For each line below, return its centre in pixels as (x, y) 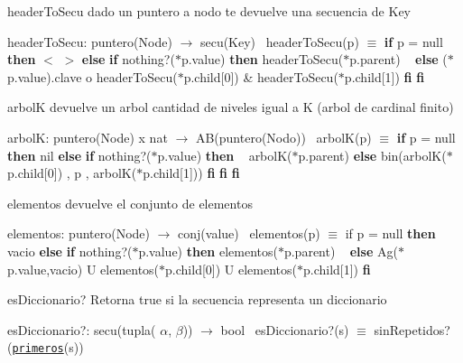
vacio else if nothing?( (70, 251)
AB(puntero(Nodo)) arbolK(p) (283, 137)
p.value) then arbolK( (225, 155)
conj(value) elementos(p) (249, 233)
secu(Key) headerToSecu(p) (279, 41)
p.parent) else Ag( (341, 251)
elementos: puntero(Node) (79, 233)
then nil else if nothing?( (79, 155)
